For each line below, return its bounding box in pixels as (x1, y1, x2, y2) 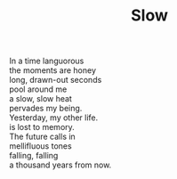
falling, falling (9, 151, 59, 161)
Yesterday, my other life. (9, 112, 99, 123)
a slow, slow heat (9, 94, 73, 104)
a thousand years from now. (9, 159, 112, 170)
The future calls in (9, 131, 76, 142)
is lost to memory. (9, 122, 76, 133)
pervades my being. (9, 103, 83, 114)
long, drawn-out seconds (9, 75, 102, 85)
